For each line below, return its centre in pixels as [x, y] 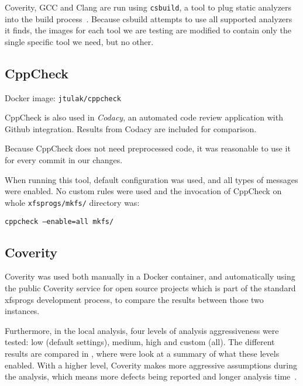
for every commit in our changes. [64, 160]
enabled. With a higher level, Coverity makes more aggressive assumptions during [151, 365]
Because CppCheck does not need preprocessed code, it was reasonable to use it [148, 148]
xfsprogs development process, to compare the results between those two [134, 299]
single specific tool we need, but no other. [79, 41]
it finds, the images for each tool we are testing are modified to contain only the [148, 30]
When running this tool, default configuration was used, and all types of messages [151, 179]
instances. [22, 311]
